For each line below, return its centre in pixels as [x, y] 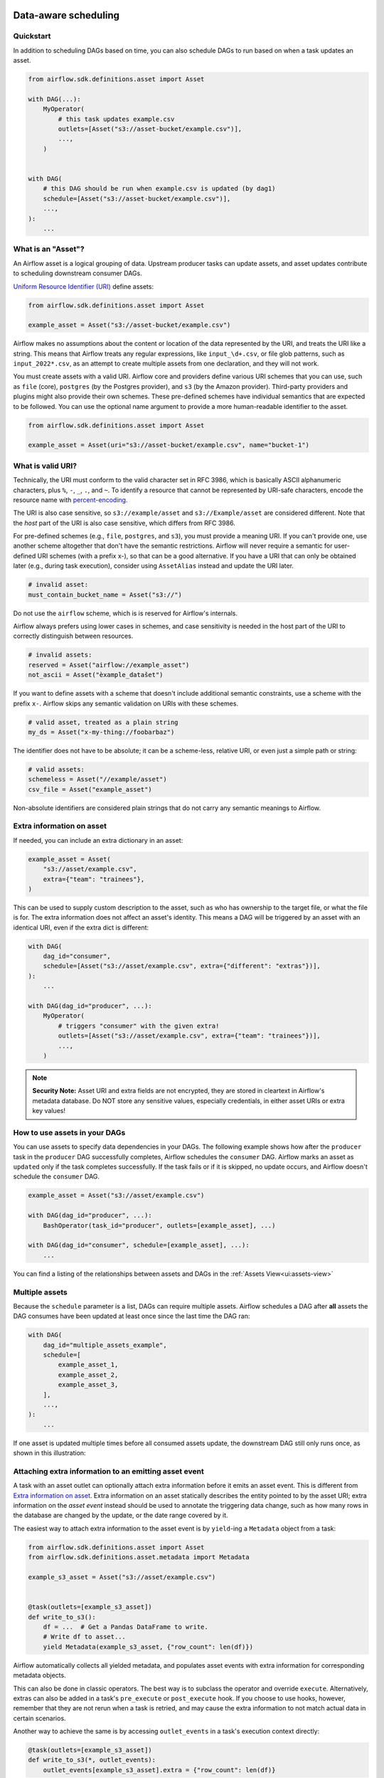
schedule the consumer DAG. [56, 1176]
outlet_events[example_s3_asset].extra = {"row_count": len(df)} [159, 1770]
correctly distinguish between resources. [73, 636]
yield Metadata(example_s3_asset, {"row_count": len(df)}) [148, 1647]
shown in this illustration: [49, 1453]
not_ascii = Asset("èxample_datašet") [96, 675]
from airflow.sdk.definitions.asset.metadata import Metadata [139, 1557]
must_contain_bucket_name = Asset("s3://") [105, 595]
